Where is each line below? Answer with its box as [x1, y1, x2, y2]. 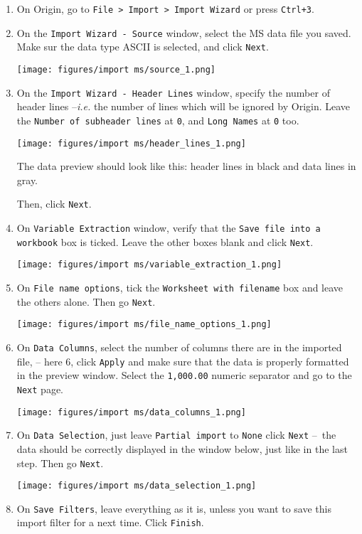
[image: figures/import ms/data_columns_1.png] [16, 407, 246, 417]
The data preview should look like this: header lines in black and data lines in [16, 159, 356, 173]
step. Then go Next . [16, 455, 104, 470]
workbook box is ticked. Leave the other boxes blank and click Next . [16, 234, 314, 249]
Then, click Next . [16, 196, 92, 211]
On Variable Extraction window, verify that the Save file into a [16, 220, 321, 235]
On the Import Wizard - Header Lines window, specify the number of [16, 85, 330, 100]
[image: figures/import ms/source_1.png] [16, 64, 215, 75]
